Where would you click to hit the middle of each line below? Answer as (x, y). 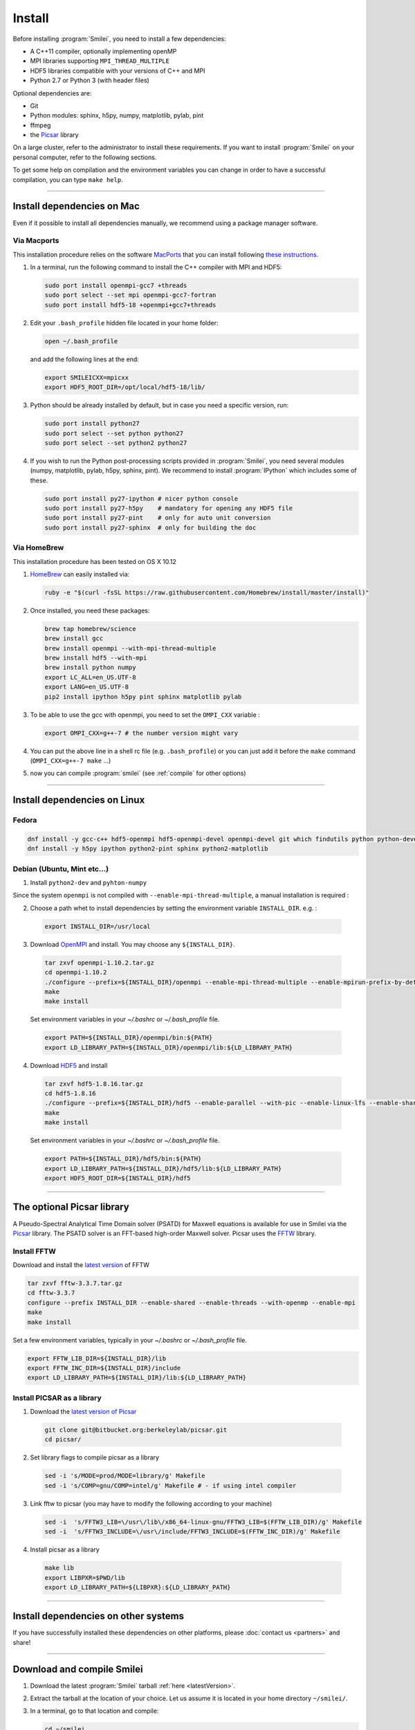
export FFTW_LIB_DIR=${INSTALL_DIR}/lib (96, 1358)
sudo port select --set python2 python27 (116, 443)
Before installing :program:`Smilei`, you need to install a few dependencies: (119, 39)
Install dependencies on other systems (99, 1616)
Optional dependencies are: (52, 93)
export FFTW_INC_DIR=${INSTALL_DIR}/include (104, 1368)
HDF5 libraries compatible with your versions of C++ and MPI (118, 71)
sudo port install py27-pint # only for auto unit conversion (158, 518)
